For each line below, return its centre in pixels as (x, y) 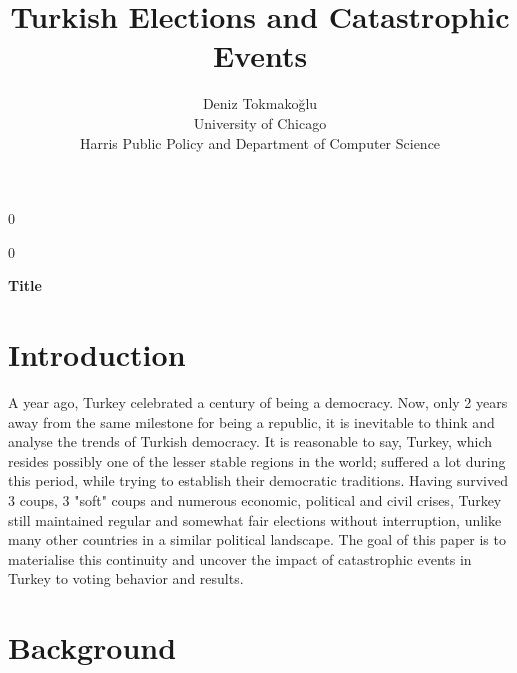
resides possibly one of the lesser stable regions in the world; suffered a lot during (257, 460)
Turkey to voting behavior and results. (126, 578)
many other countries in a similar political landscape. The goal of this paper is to (257, 539)
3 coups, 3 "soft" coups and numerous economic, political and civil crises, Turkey (255, 499)
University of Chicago (260, 122)
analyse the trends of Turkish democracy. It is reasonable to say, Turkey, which (250, 441)
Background (92, 647)
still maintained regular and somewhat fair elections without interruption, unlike (255, 519)
